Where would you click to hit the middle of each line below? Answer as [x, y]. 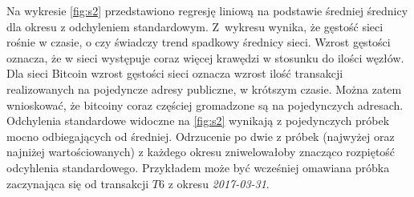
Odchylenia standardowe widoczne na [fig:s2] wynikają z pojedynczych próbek [198, 121]
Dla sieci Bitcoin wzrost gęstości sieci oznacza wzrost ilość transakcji [175, 73]
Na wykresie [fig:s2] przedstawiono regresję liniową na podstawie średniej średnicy [207, 10]
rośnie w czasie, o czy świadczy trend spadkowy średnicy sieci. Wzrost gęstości [199, 42]
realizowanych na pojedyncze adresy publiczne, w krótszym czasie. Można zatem [204, 88]
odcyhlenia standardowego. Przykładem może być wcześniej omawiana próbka [198, 167]
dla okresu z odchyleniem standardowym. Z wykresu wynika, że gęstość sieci [195, 26]
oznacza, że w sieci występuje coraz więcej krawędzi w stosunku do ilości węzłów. [205, 57]
